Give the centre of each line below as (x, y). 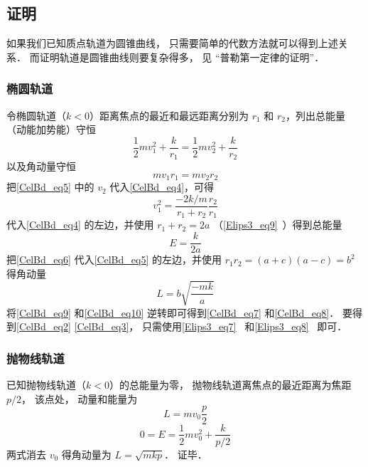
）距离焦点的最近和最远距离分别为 (169, 115)
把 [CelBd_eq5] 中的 (50, 187)
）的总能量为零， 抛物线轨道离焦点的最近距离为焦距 (230, 385)
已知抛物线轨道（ (46, 385)
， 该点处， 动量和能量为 (80, 398)
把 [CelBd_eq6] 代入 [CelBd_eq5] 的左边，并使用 (114, 259)
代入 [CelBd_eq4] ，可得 (162, 187)
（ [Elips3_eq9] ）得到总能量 (278, 225)
